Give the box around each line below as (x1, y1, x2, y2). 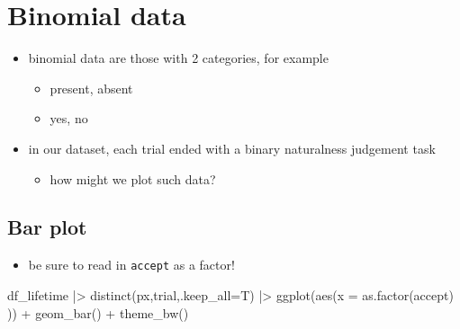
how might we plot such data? (50, 169, 216, 188)
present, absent (50, 78, 133, 97)
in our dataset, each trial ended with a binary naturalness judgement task (28, 138, 436, 157)
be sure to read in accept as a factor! (28, 255, 235, 274)
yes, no (50, 109, 88, 128)
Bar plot (7, 213, 87, 241)
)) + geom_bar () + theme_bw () (7, 303, 189, 322)
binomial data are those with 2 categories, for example (28, 49, 329, 67)
